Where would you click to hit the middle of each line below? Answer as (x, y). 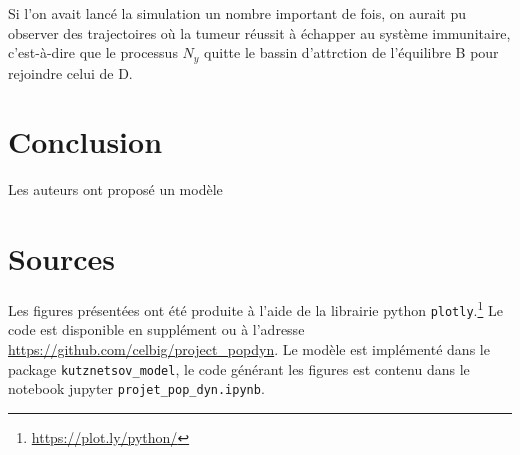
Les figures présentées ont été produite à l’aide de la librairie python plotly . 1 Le (255, 308)
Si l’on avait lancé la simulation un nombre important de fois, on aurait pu (237, 13)
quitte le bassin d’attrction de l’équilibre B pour (351, 52)
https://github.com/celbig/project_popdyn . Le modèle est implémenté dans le (249, 348)
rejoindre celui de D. (70, 72)
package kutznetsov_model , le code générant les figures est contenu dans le (239, 368)
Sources (61, 258)
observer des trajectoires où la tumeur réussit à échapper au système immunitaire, (259, 32)
